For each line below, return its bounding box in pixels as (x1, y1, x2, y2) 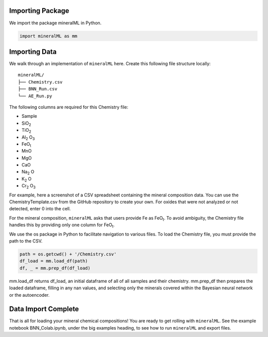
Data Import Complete (9, 305, 79, 313)
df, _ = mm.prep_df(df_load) (19, 265, 91, 271)
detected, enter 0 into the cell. (9, 206, 71, 212)
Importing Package (9, 6, 69, 15)
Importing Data (9, 47, 57, 56)
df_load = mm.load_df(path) (19, 258, 88, 264)
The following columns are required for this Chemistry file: (9, 104, 129, 110)
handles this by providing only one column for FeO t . (9, 222, 115, 229)
